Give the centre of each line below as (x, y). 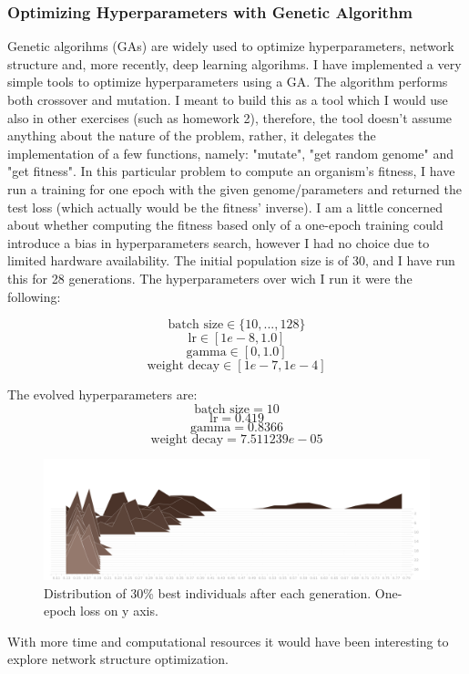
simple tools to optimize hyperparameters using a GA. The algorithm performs (228, 82)
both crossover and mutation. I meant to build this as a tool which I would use (228, 99)
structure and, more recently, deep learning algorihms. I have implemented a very (234, 63)
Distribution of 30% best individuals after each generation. (208, 592)
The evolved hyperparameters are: (102, 394)
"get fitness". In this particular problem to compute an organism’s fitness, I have (231, 171)
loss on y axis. (119, 611)
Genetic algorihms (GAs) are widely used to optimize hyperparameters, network (231, 46)
